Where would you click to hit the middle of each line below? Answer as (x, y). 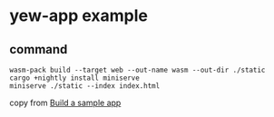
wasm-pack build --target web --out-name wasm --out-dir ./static (137, 70)
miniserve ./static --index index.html (85, 86)
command (39, 49)
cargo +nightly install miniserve (75, 78)
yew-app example (78, 16)
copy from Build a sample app (65, 102)
